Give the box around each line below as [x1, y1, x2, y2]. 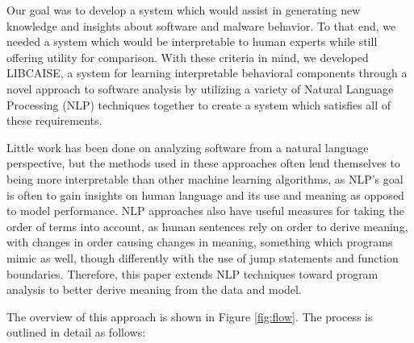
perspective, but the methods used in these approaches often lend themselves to [6, 155, 400, 171]
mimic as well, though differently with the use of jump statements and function [6, 249, 399, 266]
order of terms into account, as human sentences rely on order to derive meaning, [6, 217, 408, 234]
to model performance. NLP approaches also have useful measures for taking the [6, 202, 404, 219]
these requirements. [6, 112, 102, 129]
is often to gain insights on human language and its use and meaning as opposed [6, 186, 404, 203]
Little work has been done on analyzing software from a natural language [6, 138, 369, 155]
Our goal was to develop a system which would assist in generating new [6, 2, 361, 18]
